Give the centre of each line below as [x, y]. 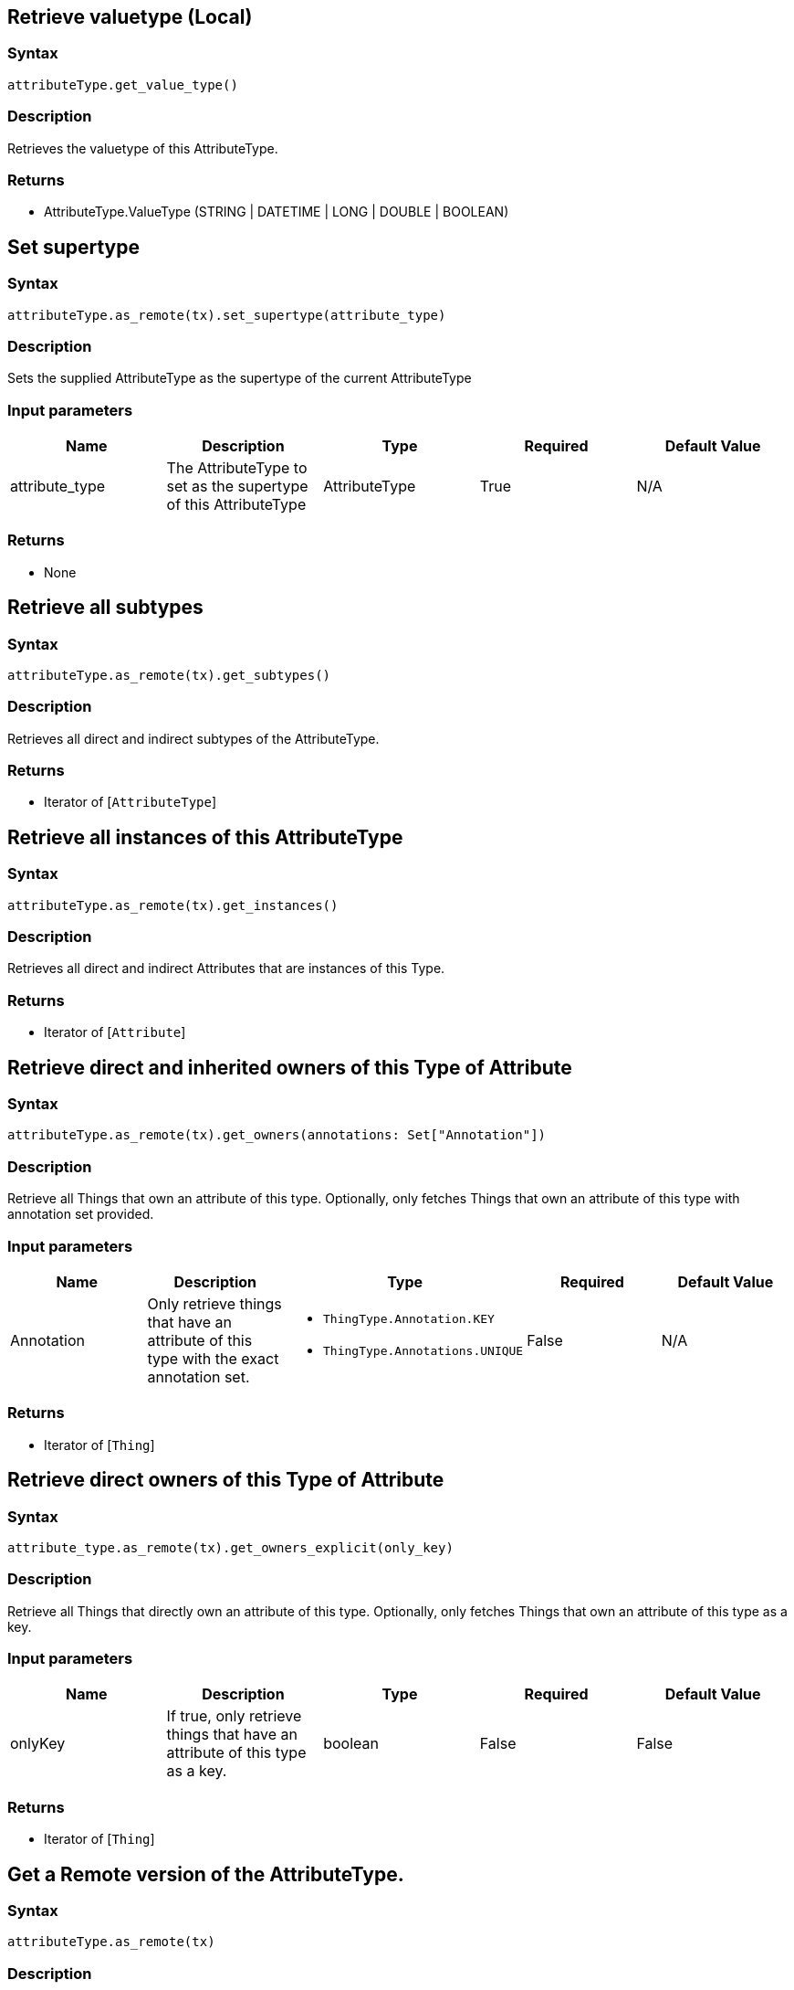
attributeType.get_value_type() [123, 85]
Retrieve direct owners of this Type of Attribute [226, 1480]
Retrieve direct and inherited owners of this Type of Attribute [290, 1067]
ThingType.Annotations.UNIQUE [423, 1350]
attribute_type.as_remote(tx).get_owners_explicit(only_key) [230, 1547]
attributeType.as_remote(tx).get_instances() [173, 905]
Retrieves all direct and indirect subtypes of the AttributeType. [193, 738]
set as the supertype [237, 487]
